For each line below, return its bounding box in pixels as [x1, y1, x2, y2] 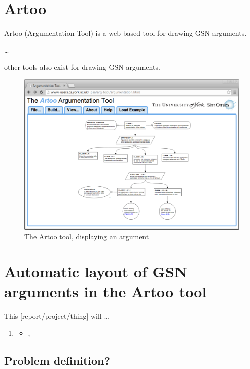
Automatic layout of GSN [4, 261, 187, 282]
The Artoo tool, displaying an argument [24, 231, 149, 242]
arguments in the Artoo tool [4, 281, 207, 302]
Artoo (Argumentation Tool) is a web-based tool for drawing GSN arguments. [4, 27, 247, 38]
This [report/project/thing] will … [4, 310, 109, 321]
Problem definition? [4, 352, 110, 368]
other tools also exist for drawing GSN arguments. [4, 62, 160, 72]
